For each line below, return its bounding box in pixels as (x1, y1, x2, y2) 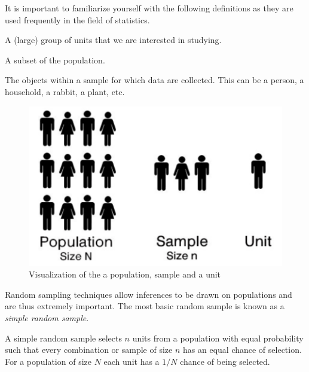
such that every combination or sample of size (5, 343, 173, 356)
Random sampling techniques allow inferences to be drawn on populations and (5, 288, 292, 300)
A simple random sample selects (5, 331, 122, 344)
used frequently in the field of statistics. (5, 13, 150, 26)
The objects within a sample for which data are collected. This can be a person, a (5, 74, 304, 86)
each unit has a (103, 355, 160, 367)
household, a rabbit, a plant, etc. (5, 85, 125, 97)
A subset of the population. (5, 53, 105, 66)
